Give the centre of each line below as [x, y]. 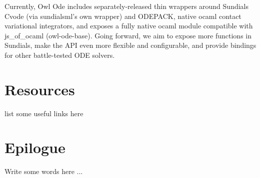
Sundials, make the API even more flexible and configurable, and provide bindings [130, 45]
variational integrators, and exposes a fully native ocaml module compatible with [129, 26]
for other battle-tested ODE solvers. [60, 55]
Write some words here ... [44, 171]
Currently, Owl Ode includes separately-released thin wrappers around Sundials [126, 6]
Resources [40, 89]
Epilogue [35, 147]
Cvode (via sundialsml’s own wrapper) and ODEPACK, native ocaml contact [123, 16]
